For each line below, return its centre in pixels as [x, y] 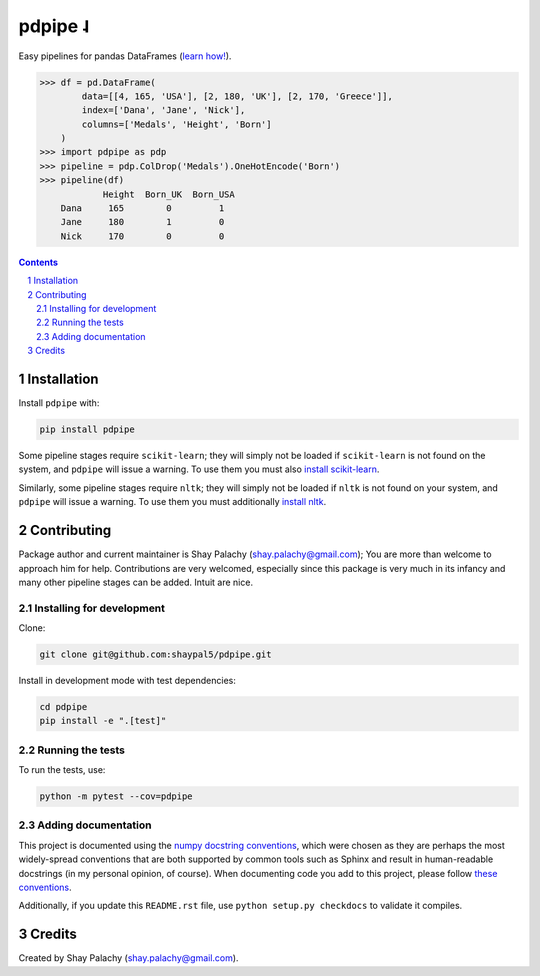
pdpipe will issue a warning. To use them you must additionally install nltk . [172, 502]
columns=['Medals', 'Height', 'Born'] [176, 124]
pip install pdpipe [87, 429]
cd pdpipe [63, 706]
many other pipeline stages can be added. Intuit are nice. [136, 582]
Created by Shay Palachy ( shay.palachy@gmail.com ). [128, 958]
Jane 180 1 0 [142, 222]
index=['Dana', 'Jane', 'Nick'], [163, 110]
